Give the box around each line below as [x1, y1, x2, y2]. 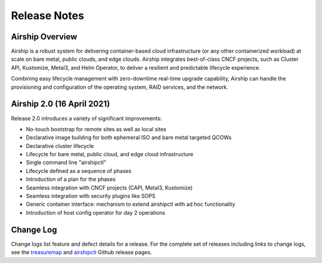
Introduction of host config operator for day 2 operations [26, 209, 165, 216]
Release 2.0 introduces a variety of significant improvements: [11, 115, 162, 122]
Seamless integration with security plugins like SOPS [26, 193, 156, 200]
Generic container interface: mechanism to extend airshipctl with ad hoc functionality [26, 200, 236, 208]
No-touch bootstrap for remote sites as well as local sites [26, 125, 166, 132]
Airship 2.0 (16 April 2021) [11, 99, 110, 109]
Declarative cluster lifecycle [26, 142, 94, 149]
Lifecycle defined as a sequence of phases [26, 167, 132, 174]
